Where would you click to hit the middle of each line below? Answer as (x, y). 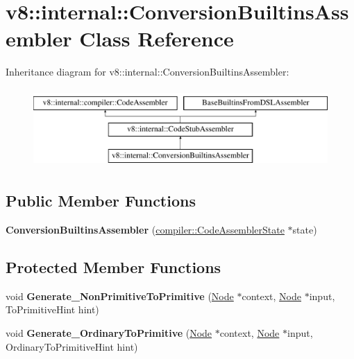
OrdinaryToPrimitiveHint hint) (72, 346)
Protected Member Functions (113, 267)
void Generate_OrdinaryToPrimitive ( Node (109, 333)
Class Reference (157, 38)
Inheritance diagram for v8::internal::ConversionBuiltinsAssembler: (147, 72)
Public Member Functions (101, 201)
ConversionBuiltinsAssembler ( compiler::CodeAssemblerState (145, 230)
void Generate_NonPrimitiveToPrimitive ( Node (120, 296)
